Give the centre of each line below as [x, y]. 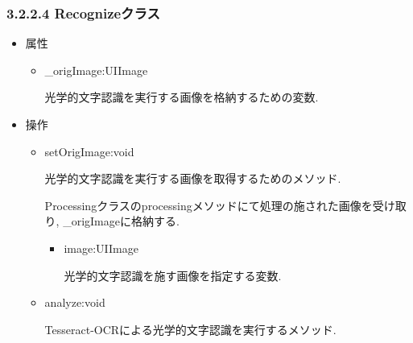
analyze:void [75, 302]
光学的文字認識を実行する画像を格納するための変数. [182, 97]
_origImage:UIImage [96, 70]
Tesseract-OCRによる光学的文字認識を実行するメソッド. [190, 329]
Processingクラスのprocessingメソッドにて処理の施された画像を [209, 205]
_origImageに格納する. [121, 221]
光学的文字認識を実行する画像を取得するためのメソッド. [193, 178]
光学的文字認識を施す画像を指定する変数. [173, 275]
